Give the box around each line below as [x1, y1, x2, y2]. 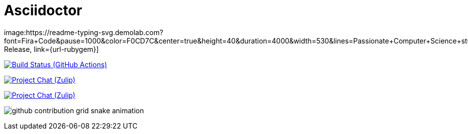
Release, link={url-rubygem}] [4, 45, 99, 53]
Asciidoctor [4, 2, 82, 19]
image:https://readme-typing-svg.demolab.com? [4, 28, 164, 37]
